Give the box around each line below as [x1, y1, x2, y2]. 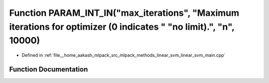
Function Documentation [9, 65, 88, 74]
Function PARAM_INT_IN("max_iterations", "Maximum [9, 7, 240, 18]
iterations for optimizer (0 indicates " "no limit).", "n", [9, 21, 235, 32]
